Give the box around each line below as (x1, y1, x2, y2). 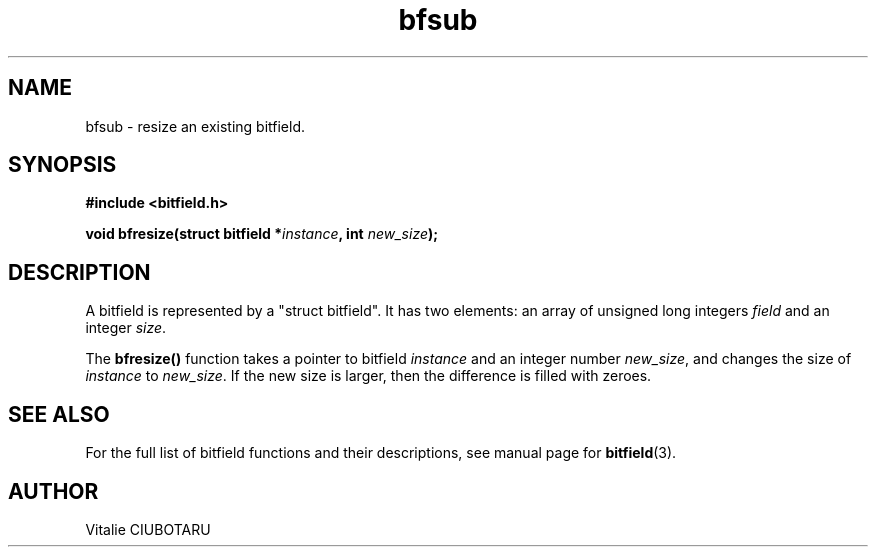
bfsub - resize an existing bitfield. (85, 117, 306, 135)
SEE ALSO (8, 401, 110, 427)
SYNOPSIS (8, 152, 117, 178)
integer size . (85, 319, 167, 337)
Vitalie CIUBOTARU (85, 520, 211, 538)
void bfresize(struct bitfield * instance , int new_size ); (85, 225, 439, 243)
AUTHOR (8, 478, 99, 504)
